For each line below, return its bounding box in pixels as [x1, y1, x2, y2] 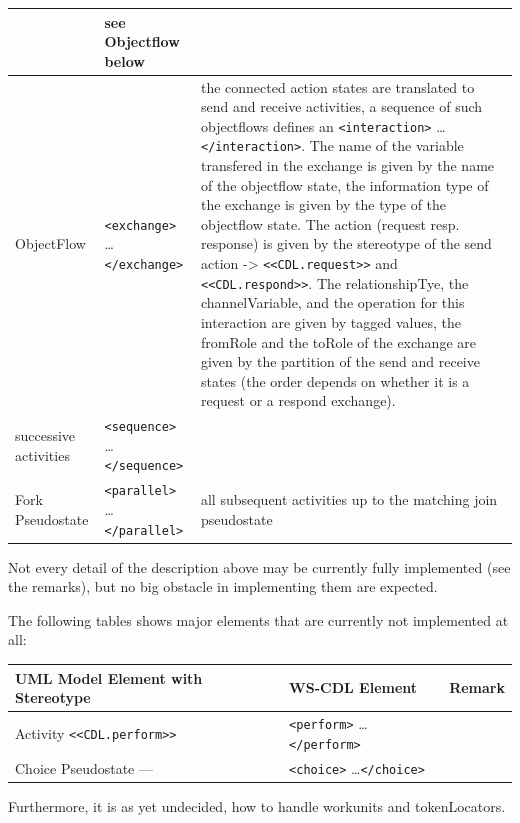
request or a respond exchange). [200, 390, 396, 411]
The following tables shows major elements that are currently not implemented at [8, 609, 509, 630]
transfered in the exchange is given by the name [200, 155, 495, 176]
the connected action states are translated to [200, 76, 475, 97]
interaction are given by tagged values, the [200, 311, 461, 332]
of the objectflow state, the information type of [200, 174, 489, 195]
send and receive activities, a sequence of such [200, 96, 483, 117]
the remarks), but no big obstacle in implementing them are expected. [8, 576, 438, 597]
